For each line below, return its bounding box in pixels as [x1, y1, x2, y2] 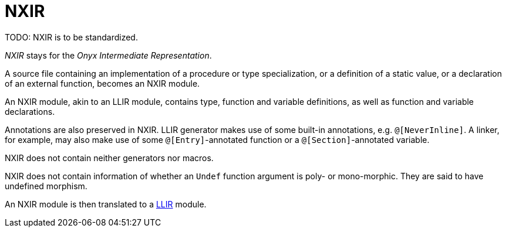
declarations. [5, 106, 55, 117]
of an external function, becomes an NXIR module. [5, 78, 200, 88]
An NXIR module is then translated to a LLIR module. [5, 199, 207, 209]
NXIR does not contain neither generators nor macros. [5, 152, 214, 163]
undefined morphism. [5, 180, 87, 191]
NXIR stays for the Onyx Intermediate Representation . [5, 50, 212, 60]
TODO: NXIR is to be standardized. [5, 32, 138, 42]
